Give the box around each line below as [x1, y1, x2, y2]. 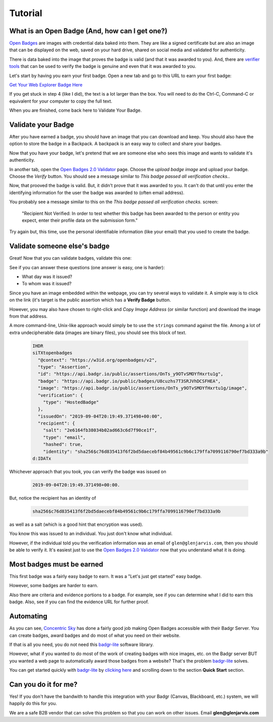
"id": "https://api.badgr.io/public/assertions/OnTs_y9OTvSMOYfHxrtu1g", [38, 371, 224, 377]
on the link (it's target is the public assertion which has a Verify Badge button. [9, 297, 171, 303]
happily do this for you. [9, 700, 57, 706]
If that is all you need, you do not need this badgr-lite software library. [9, 641, 154, 648]
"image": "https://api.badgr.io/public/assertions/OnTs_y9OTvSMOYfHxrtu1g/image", [38, 385, 247, 391]
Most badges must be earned [9, 560, 104, 569]
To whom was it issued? [22, 281, 72, 287]
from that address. [9, 313, 48, 319]
